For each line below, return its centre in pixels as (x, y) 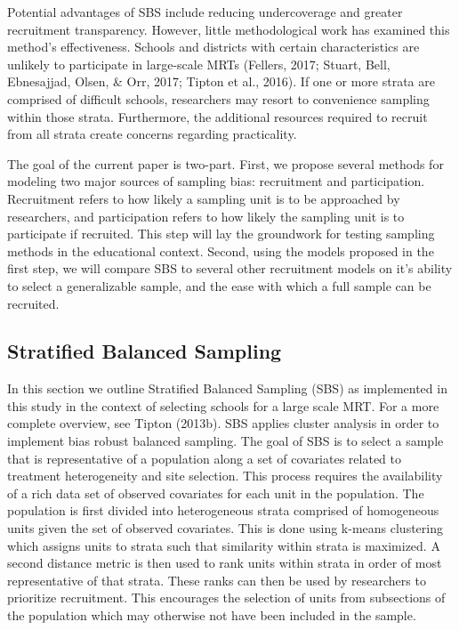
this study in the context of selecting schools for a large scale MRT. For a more (223, 405)
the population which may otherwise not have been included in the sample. (212, 615)
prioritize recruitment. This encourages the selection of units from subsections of (226, 598)
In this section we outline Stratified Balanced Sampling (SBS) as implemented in (227, 388)
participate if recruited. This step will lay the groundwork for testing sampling (221, 234)
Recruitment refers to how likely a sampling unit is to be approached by (204, 198)
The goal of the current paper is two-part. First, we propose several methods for (225, 163)
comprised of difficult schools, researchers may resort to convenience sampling (218, 98)
